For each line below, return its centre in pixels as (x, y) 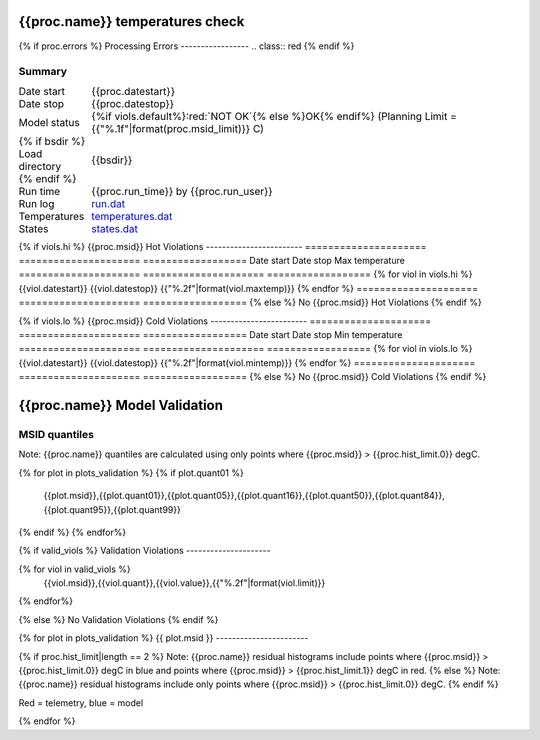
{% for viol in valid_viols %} (74, 569)
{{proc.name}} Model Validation (121, 405)
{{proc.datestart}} (133, 91)
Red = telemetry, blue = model (81, 702)
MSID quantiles (56, 434)
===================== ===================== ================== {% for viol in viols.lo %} (246, 349)
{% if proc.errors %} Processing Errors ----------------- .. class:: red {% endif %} (186, 46)
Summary (43, 72)
